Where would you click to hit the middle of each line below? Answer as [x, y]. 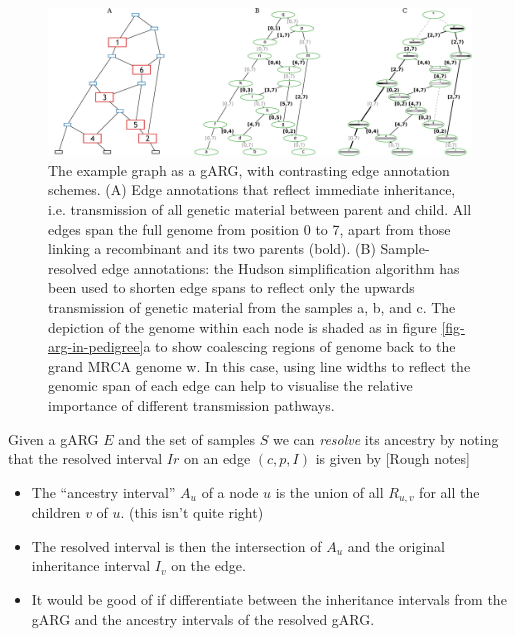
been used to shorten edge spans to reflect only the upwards [231, 287]
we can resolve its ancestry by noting [385, 438]
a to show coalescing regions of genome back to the [299, 346]
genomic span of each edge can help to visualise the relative [230, 385]
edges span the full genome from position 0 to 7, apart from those [249, 228]
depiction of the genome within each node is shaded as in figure [242, 326]
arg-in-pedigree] [96, 346]
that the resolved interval [85, 458]
